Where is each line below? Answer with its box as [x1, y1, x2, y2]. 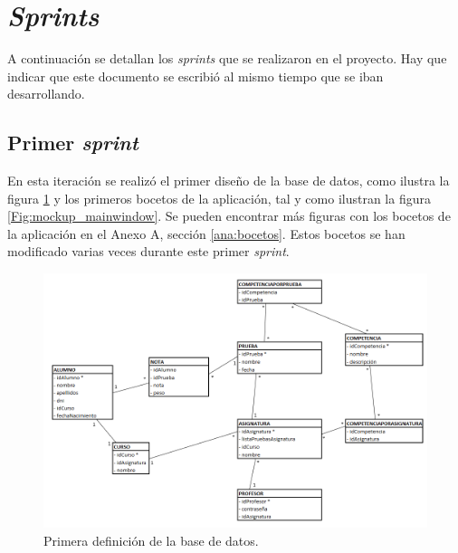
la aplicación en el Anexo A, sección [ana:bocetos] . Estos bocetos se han [7, 224, 406, 243]
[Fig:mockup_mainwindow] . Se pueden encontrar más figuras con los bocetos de [7, 206, 451, 225]
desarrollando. [7, 84, 85, 103]
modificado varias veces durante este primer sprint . [7, 242, 290, 261]
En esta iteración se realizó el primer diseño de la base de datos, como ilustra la [7, 171, 450, 190]
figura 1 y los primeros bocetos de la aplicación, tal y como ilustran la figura [7, 188, 431, 207]
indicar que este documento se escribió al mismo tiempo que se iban [7, 66, 384, 85]
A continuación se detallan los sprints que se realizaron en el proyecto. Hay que [7, 49, 447, 68]
